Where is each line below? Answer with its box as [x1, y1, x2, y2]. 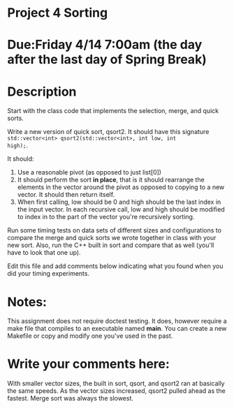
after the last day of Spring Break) [7, 52, 207, 68]
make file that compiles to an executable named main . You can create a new [7, 325, 227, 333]
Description [7, 84, 77, 99]
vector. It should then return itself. [17, 191, 115, 199]
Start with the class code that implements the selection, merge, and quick [7, 107, 219, 115]
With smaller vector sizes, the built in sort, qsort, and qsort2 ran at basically [7, 379, 225, 388]
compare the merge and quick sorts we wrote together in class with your [7, 234, 217, 242]
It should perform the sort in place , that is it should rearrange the [17, 176, 205, 184]
